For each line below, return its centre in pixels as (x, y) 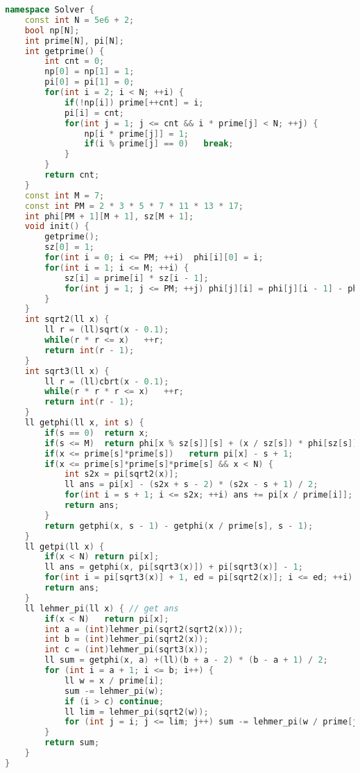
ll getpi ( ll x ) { (65, 546)
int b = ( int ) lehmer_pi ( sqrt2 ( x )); (127, 639)
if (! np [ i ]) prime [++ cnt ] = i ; (134, 102)
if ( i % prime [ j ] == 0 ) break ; (159, 144)
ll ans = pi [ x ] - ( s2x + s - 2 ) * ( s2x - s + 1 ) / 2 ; (191, 485)
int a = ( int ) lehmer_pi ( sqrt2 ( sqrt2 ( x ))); (144, 629)
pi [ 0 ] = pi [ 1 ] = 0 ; (89, 82)
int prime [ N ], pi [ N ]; (74, 41)
